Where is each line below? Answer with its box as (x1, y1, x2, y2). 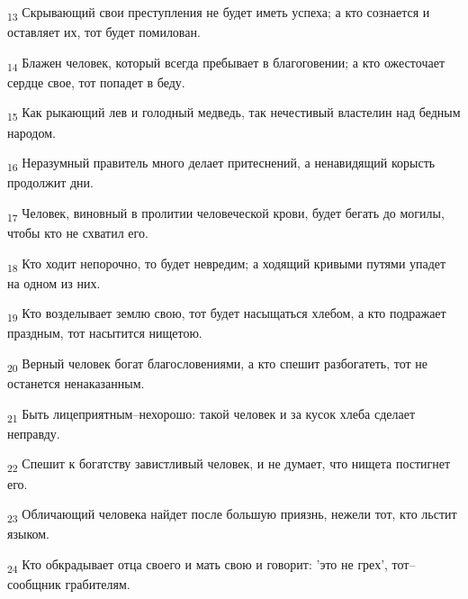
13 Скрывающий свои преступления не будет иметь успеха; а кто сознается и (7, 3, 430, 23)
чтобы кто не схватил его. (7, 223, 148, 241)
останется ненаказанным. (7, 374, 145, 393)
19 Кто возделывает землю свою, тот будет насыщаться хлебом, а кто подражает (7, 304, 446, 325)
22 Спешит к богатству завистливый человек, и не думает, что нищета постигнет (7, 454, 451, 476)
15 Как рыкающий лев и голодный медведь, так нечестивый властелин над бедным (7, 103, 461, 124)
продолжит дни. (7, 173, 94, 192)
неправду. (7, 423, 60, 442)
